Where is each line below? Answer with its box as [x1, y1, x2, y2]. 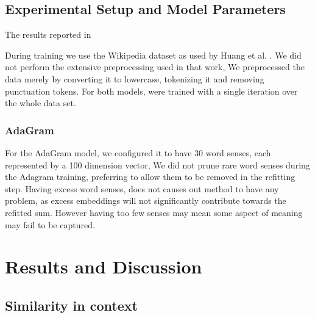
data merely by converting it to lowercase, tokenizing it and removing [5, 72, 264, 85]
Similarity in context [5, 295, 138, 314]
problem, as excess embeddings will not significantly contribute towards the [5, 194, 286, 207]
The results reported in [5, 28, 91, 41]
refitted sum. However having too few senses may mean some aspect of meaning [5, 206, 303, 219]
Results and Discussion [5, 254, 202, 279]
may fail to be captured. [5, 218, 95, 231]
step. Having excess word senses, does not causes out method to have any [5, 182, 279, 195]
